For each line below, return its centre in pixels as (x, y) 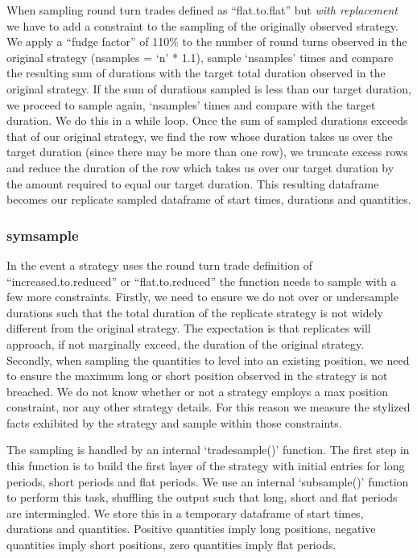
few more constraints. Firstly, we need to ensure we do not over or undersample (202, 297)
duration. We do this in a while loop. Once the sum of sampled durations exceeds (207, 120)
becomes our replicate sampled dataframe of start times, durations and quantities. (209, 199)
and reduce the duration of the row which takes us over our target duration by (200, 167)
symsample (43, 235)
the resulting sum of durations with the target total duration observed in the (196, 73)
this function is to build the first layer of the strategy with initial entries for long (206, 466)
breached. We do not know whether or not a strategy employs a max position (198, 391)
